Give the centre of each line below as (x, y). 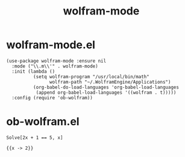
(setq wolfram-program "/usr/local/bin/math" (91, 76)
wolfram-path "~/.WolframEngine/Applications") (110, 82)
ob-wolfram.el (43, 122)
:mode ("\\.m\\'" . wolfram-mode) (55, 66)
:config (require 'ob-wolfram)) (52, 97)
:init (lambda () (33, 71)
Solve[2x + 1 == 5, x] (35, 137)
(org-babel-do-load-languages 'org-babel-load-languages (106, 87)
